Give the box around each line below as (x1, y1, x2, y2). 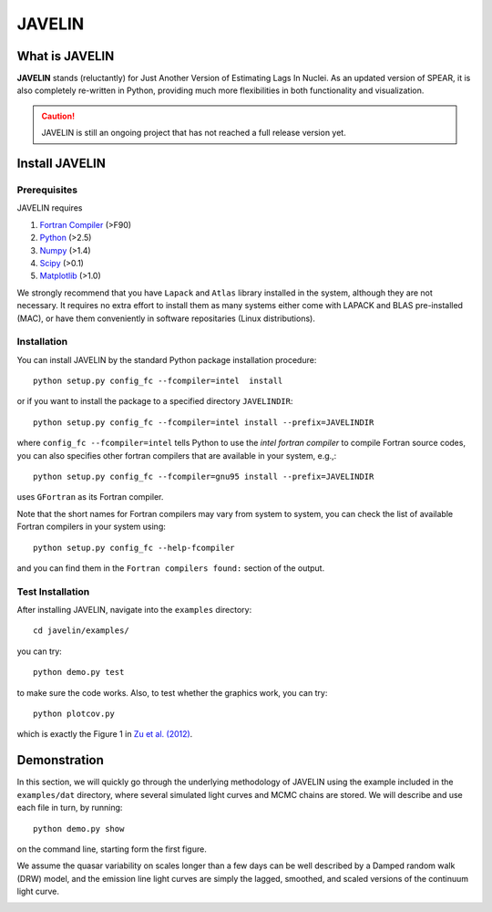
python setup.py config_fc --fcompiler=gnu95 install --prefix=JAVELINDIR (33, 472, 374, 482)
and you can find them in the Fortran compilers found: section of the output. (16, 562, 325, 574)
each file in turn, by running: (16, 803, 123, 814)
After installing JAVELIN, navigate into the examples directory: (16, 605, 252, 616)
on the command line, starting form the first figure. (16, 844, 207, 855)
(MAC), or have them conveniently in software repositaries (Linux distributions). (16, 313, 316, 324)
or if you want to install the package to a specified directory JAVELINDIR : (16, 396, 293, 407)
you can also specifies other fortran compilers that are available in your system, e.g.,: (16, 450, 337, 461)
